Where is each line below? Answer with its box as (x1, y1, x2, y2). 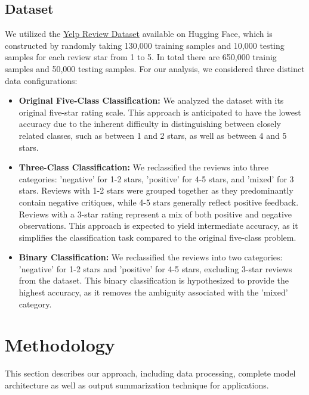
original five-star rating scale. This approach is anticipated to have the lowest (18, 105, 301, 118)
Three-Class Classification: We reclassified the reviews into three (18, 161, 269, 173)
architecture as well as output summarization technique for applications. (5, 378, 269, 391)
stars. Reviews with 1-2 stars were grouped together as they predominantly (18, 184, 293, 197)
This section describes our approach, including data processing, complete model (5, 367, 296, 380)
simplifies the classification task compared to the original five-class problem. (18, 231, 296, 243)
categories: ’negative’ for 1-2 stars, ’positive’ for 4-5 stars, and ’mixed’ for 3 (18, 172, 294, 185)
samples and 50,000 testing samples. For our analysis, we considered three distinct (5, 62, 305, 74)
